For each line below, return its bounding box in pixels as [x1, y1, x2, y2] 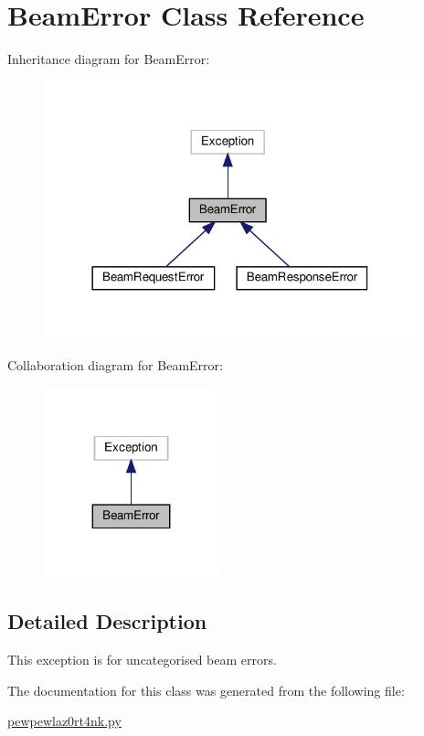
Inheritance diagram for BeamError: [7, 49, 210, 69]
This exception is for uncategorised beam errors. [7, 650, 277, 669]
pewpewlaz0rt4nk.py [7, 711, 122, 731]
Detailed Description [7, 607, 207, 635]
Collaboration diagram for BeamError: [7, 355, 223, 374]
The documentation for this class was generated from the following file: [7, 680, 405, 699]
